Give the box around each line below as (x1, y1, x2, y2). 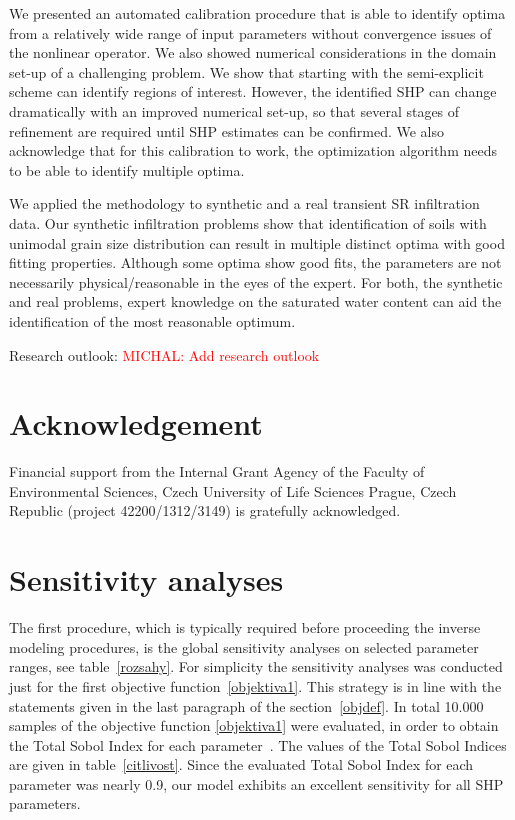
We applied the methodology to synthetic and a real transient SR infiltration (9, 193, 480, 214)
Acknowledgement (9, 403, 263, 444)
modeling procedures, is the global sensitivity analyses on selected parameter (9, 636, 479, 657)
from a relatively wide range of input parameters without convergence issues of (9, 22, 492, 43)
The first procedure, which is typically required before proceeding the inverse (9, 617, 481, 638)
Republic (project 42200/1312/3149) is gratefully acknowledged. (9, 500, 401, 521)
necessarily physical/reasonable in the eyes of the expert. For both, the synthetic (9, 271, 503, 292)
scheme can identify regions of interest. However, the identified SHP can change (9, 81, 497, 102)
